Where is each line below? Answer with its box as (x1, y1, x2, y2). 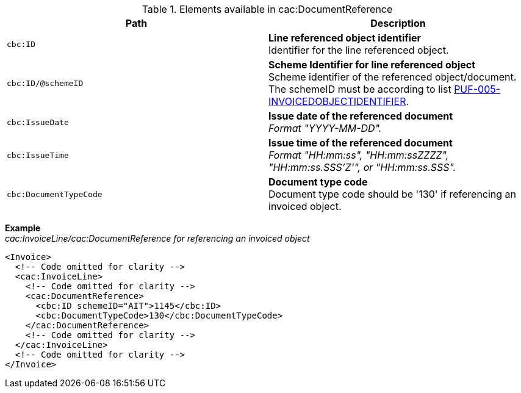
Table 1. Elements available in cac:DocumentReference (142, 3, 393, 15)
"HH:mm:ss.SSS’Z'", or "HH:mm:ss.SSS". (268, 161, 456, 173)
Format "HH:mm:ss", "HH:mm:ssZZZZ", (268, 149, 449, 161)
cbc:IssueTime (7, 150, 69, 160)
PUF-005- (454, 83, 501, 95)
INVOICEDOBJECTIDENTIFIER (268, 95, 406, 107)
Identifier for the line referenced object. (268, 44, 449, 56)
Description (370, 17, 426, 29)
